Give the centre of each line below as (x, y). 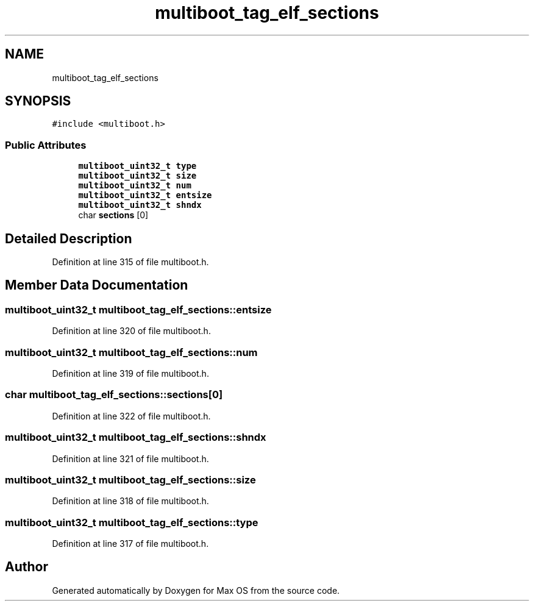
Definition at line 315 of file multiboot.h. (130, 262)
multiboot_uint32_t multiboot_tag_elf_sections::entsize (138, 309)
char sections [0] (113, 215)
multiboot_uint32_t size (137, 176)
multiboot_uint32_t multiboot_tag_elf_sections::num (131, 352)
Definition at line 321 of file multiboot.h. (130, 458)
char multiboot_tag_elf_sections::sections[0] (114, 395)
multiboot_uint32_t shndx (140, 205)
